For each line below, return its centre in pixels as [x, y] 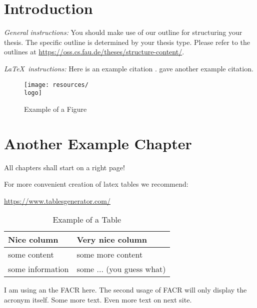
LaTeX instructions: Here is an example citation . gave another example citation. [129, 68]
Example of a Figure [55, 109]
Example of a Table [87, 220]
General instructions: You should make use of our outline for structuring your [123, 32]
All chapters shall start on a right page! [64, 167]
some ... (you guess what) [121, 269]
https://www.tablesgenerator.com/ [57, 200]
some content [31, 255]
